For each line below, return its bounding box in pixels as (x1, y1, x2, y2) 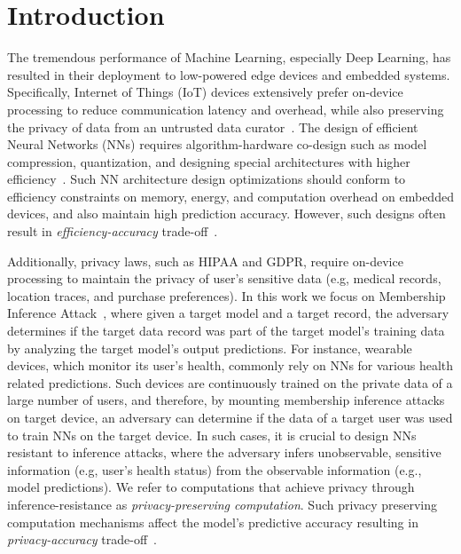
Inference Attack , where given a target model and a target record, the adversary (7, 304, 449, 322)
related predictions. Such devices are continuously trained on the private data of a (7, 373, 453, 392)
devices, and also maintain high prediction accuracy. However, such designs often (7, 204, 446, 223)
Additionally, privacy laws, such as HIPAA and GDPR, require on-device (7, 251, 403, 270)
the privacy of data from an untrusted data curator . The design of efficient (7, 117, 418, 136)
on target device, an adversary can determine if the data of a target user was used (7, 408, 453, 426)
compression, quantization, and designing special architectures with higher (7, 152, 410, 170)
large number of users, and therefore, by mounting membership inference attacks (7, 391, 445, 409)
